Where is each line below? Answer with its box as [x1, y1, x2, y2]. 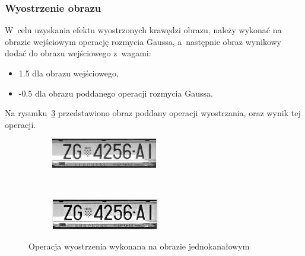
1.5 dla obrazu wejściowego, [18, 67, 119, 79]
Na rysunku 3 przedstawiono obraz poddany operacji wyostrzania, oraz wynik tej [5, 107, 301, 119]
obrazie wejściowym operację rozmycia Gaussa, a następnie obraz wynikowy [5, 35, 282, 47]
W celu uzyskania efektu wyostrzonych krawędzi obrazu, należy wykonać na [5, 24, 282, 36]
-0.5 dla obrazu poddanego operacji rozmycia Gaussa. [18, 87, 213, 99]
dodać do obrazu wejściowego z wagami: [5, 47, 151, 59]
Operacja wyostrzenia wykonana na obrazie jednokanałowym [28, 240, 250, 252]
